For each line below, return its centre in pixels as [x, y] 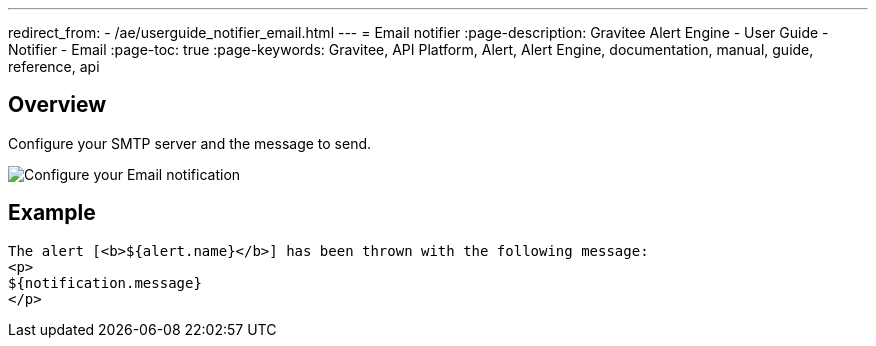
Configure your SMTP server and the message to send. [190, 143]
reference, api [54, 66]
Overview [57, 105]
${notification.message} [105, 282]
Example [52, 213]
